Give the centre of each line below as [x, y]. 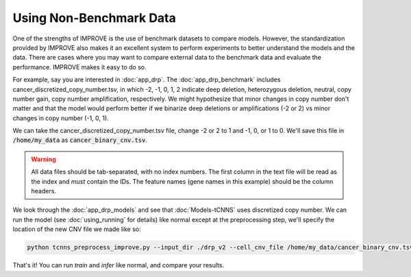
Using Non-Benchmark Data [94, 18]
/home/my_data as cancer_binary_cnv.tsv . [80, 140]
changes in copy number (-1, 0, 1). [61, 118]
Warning [43, 159]
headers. [43, 191]
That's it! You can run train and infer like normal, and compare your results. [119, 265]
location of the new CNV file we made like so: [77, 229]
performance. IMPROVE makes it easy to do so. [79, 67]
